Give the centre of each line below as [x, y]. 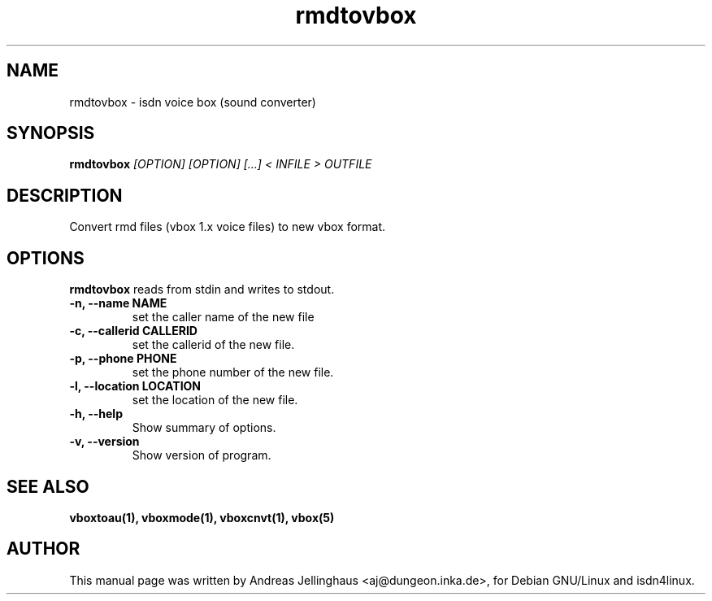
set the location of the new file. [215, 400]
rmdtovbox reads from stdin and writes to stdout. [202, 290]
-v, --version [104, 442]
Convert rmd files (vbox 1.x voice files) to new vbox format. [228, 227]
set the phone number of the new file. [233, 372]
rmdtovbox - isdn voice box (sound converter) [193, 102]
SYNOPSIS [51, 133]
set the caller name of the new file [223, 317]
